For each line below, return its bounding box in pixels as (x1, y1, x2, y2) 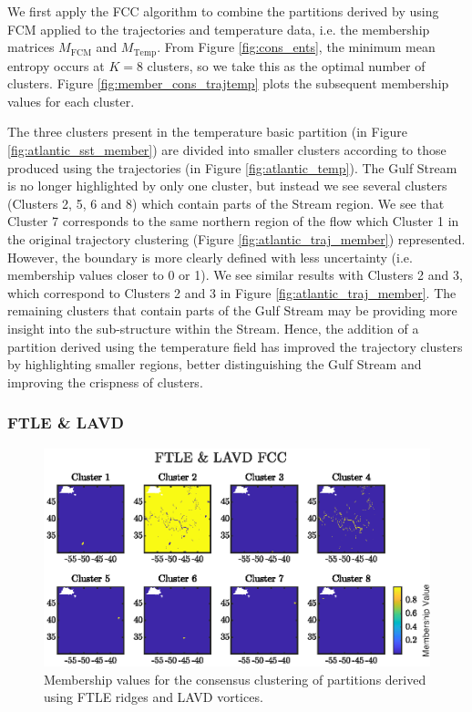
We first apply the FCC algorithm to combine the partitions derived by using (7, 2, 439, 20)
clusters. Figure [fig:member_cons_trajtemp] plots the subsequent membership (7, 74, 449, 93)
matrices (7, 37, 55, 57)
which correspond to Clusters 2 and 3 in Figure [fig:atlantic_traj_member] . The (7, 283, 457, 302)
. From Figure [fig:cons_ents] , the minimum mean (157, 37, 436, 57)
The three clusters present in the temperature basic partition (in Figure (7, 122, 408, 141)
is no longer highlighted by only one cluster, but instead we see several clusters (7, 176, 447, 195)
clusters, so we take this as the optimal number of (147, 56, 426, 75)
